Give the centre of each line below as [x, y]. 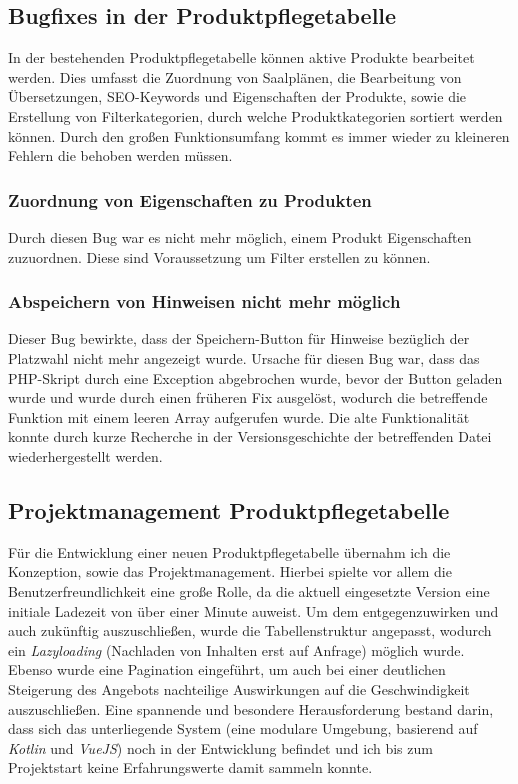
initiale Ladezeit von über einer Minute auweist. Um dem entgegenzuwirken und [253, 610]
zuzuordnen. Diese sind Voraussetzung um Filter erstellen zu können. [219, 256]
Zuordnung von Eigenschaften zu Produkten [190, 199]
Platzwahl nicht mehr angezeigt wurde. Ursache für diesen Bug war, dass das [244, 357]
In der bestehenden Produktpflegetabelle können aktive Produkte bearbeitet [241, 57]
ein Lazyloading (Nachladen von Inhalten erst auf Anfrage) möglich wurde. [236, 649]
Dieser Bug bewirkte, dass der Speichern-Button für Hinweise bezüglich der [239, 338]
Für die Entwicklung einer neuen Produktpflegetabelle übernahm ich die [229, 551]
